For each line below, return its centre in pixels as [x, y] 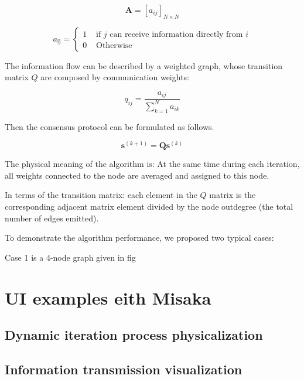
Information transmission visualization [124, 369]
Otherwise [114, 45]
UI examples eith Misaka [108, 297]
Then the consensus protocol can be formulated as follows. [110, 126]
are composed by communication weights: [115, 77]
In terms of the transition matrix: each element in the [101, 195]
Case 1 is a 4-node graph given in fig [70, 257]
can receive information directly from [176, 34]
